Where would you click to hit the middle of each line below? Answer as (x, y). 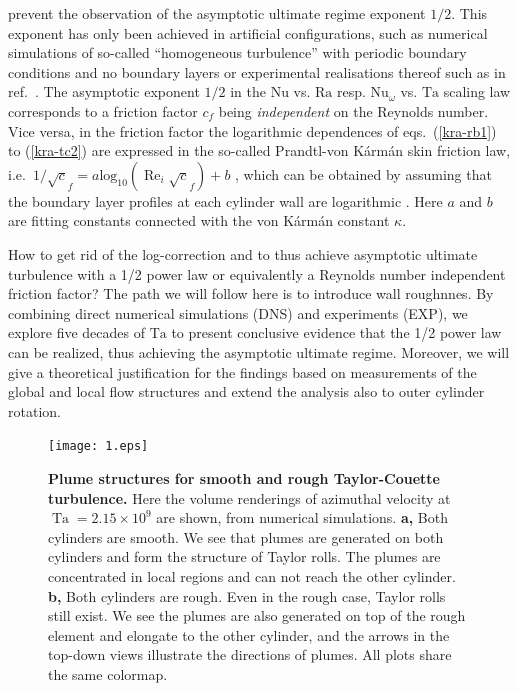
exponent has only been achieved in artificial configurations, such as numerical (248, 32)
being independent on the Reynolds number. (353, 110)
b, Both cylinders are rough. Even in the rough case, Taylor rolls (247, 595)
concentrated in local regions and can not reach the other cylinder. (252, 575)
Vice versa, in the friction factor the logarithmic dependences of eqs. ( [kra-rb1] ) (252, 130)
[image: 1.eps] (98, 446)
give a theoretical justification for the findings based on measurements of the (242, 371)
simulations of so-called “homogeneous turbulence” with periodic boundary (237, 52)
